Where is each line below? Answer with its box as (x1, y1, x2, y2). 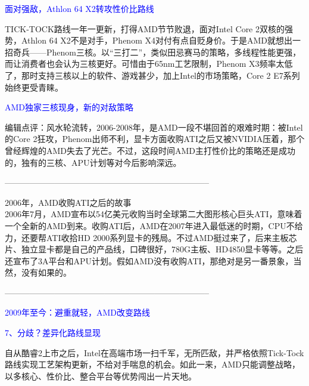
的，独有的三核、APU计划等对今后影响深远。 (5, 156, 182, 168)
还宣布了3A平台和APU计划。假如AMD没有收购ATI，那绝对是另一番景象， (5, 254, 294, 267)
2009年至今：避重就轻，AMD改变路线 (5, 306, 151, 319)
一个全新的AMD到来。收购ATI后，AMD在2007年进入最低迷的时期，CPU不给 (5, 219, 303, 231)
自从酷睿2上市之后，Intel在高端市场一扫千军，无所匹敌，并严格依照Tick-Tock (5, 346, 304, 359)
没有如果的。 (21, 266, 71, 279)
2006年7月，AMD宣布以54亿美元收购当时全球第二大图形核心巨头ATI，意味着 (5, 208, 302, 220)
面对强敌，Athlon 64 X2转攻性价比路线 (5, 2, 154, 14)
